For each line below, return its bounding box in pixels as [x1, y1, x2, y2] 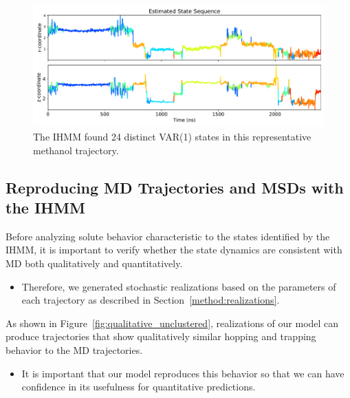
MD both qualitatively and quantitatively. [6, 255, 183, 270]
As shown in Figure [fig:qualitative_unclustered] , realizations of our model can [6, 315, 339, 330]
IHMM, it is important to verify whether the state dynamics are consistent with [6, 242, 342, 257]
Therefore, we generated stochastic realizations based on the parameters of [21, 279, 336, 293]
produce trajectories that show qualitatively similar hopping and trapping [6, 329, 316, 344]
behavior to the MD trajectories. [6, 342, 143, 357]
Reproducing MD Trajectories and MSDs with [6, 176, 344, 198]
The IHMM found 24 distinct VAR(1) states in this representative [33, 129, 311, 143]
